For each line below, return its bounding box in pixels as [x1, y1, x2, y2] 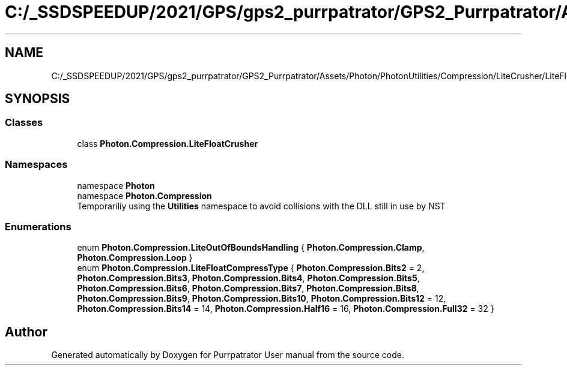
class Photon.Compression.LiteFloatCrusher [77, 138, 258, 149]
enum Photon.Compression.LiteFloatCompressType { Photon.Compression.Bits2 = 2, [77, 263, 425, 273]
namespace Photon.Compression [77, 190, 212, 201]
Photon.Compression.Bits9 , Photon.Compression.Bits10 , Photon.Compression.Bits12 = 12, [77, 293, 446, 304]
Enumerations [5, 220, 71, 233]
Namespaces [5, 158, 68, 171]
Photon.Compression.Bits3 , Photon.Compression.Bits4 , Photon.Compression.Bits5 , [77, 273, 420, 284]
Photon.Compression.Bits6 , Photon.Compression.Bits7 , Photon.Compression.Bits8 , [77, 283, 419, 294]
